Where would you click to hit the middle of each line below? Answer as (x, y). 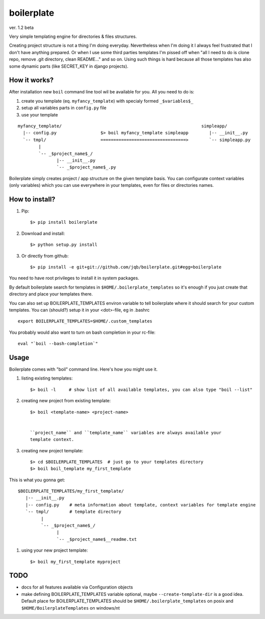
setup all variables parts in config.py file (64, 108)
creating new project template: (52, 450)
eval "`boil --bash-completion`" (58, 344)
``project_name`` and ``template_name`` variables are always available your (126, 432)
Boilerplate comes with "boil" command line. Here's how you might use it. (83, 369)
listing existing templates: (47, 378)
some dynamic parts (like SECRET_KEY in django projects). (69, 66)
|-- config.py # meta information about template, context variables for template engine (141, 505)
